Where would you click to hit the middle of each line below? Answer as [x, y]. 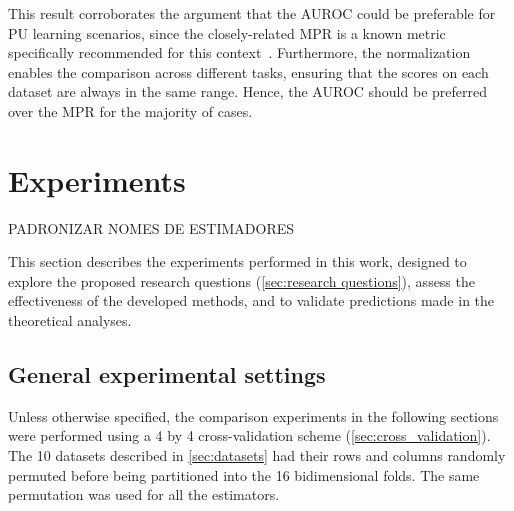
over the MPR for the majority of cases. [130, 110]
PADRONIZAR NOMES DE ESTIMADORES [151, 227]
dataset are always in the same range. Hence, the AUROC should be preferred [247, 91]
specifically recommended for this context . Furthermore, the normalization [239, 52]
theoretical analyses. [70, 320]
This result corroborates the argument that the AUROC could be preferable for [252, 13]
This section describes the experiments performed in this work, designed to [237, 261]
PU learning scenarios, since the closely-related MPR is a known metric [227, 32]
